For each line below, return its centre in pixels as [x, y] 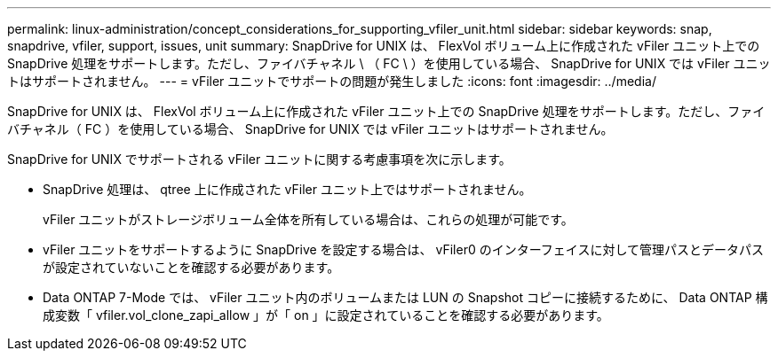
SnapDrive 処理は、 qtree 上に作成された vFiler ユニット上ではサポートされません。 [287, 189]
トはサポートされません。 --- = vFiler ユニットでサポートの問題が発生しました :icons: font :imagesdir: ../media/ [332, 81]
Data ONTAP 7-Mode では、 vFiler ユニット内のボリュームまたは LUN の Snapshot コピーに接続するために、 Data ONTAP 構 [405, 297]
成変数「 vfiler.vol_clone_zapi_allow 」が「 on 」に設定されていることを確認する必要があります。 [326, 315]
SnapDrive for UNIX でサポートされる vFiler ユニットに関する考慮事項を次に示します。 [259, 159]
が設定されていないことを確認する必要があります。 [191, 267]
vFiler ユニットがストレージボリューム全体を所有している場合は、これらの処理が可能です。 [308, 219]
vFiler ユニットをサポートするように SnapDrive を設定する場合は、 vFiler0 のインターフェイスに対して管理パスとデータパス [404, 249]
